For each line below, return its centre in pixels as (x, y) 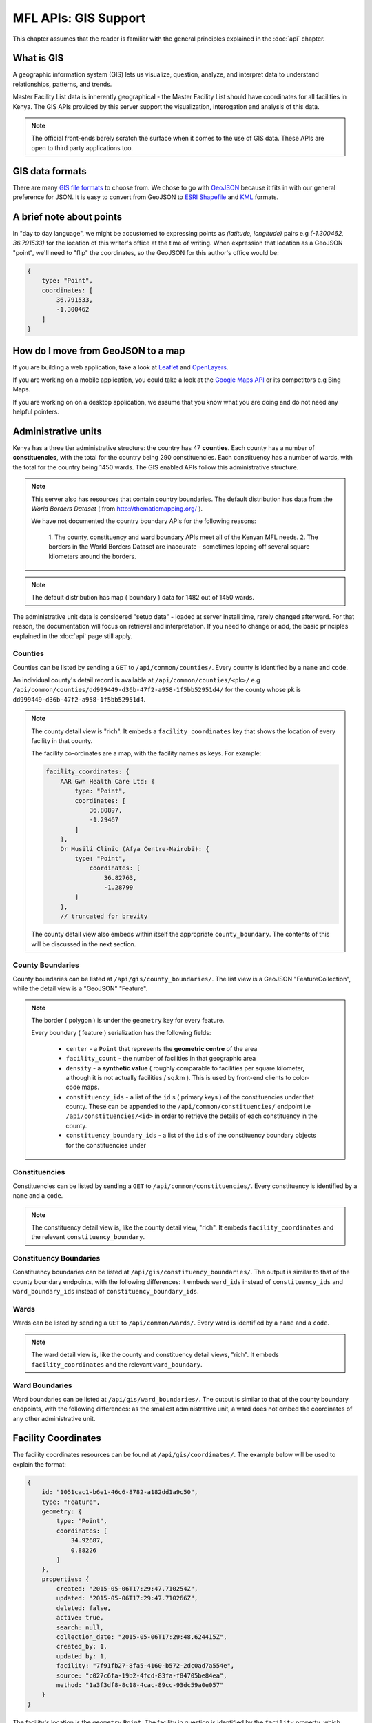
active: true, (80, 1618)
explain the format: (40, 1464)
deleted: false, (84, 1608)
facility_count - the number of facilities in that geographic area (161, 1059)
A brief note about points (68, 217)
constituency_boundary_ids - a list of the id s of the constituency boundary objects (191, 1135)
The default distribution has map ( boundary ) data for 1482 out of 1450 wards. (143, 598)
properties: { (65, 1579)
